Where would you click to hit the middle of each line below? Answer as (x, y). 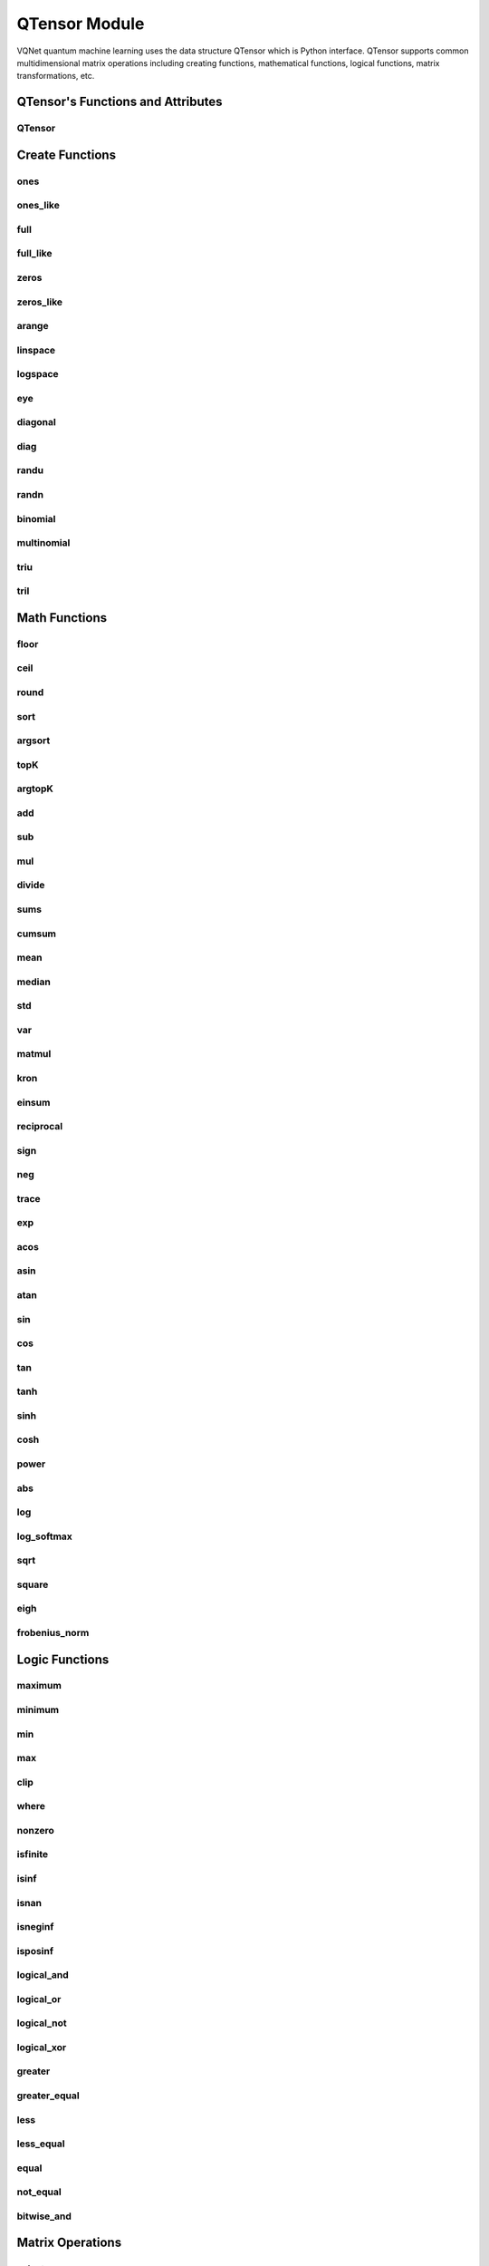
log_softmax (44, 1536)
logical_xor (42, 2047)
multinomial (43, 543)
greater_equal (48, 2096)
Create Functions (67, 155)
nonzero (35, 1830)
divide (31, 886)
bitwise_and (44, 2216)
